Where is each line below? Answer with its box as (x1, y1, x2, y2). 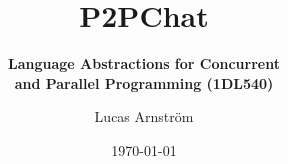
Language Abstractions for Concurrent (8, 53, 280, 74)
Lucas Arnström (94, 106, 194, 127)
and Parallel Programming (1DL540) (14, 72, 274, 93)
